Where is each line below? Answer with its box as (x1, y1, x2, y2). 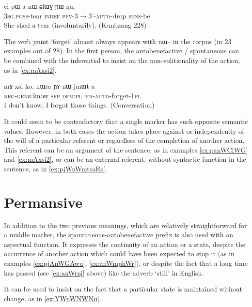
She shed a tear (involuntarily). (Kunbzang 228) (4, 20, 147, 30)
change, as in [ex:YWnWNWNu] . (4, 293, 101, 303)
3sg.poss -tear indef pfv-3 (4, 10, 78, 20)
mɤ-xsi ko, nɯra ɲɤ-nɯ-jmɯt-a (4, 81, 95, 91)
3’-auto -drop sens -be (88, 10, 150, 20)
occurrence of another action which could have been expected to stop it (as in (4, 248, 235, 259)
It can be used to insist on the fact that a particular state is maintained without (4, 284, 243, 294)
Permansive (4, 192, 83, 212)
